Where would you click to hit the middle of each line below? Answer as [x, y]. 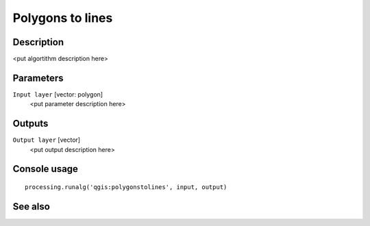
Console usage [46, 169]
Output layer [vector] [47, 140]
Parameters [38, 78]
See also [32, 206]
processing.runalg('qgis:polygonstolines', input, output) [126, 187]
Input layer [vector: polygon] [58, 94]
